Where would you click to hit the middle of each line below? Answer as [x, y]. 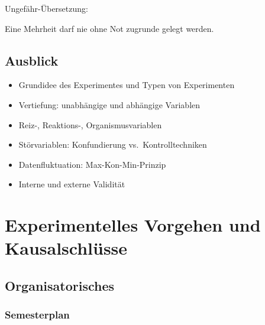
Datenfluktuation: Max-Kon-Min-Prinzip [92, 164]
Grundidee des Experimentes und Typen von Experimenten [127, 85]
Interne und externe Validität [72, 184]
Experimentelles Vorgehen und [133, 225]
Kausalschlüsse [66, 248]
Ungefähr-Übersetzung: [46, 8]
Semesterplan [37, 315]
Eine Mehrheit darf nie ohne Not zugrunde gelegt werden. [109, 28]
